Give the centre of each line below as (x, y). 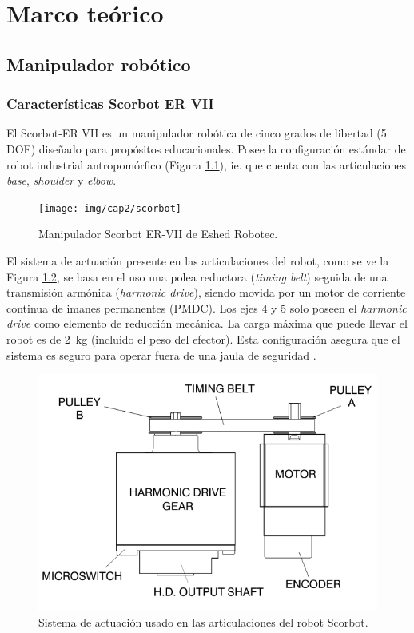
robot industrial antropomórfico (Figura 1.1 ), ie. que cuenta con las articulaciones (207, 164)
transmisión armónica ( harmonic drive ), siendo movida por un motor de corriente (206, 292)
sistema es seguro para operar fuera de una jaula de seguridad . (161, 354)
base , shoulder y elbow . (62, 180)
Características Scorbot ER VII (110, 104)
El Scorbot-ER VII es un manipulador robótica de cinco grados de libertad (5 (197, 133)
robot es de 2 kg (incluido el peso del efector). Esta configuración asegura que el (203, 338)
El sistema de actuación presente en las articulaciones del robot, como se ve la (198, 261)
